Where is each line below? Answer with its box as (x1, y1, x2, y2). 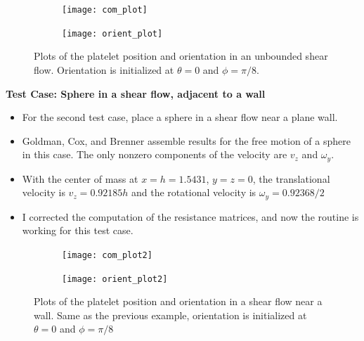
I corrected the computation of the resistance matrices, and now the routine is (22, 209, 359, 224)
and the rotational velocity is (131, 185, 256, 200)
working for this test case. (22, 223, 134, 238)
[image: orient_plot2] (62, 274, 168, 284)
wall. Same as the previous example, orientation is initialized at (34, 307, 307, 322)
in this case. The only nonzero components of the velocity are (22, 147, 287, 162)
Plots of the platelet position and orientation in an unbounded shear (34, 49, 328, 63)
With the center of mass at (22, 171, 138, 186)
